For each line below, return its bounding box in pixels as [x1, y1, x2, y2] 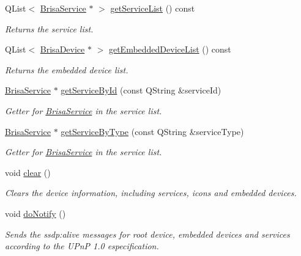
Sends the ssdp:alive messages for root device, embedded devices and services [5, 227, 290, 240]
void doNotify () [5, 207, 66, 219]
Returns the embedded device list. [5, 63, 128, 76]
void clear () [5, 166, 51, 178]
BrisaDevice [40, 43, 85, 56]
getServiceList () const [110, 2, 195, 14]
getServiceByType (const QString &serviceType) [61, 125, 244, 137]
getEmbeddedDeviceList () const [108, 43, 231, 56]
